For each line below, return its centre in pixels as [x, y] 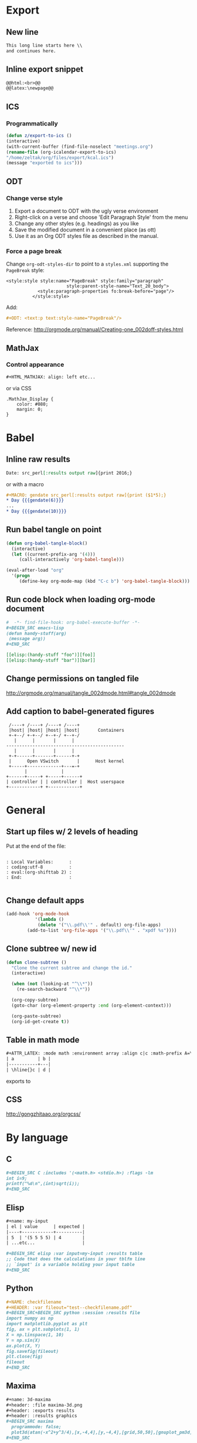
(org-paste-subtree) [36, 1016]
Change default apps [45, 900]
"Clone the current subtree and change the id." [72, 968]
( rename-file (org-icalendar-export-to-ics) [61, 152]
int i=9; [17, 1178]
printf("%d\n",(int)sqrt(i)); [43, 1184]
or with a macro [25, 484]
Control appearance [35, 364]
